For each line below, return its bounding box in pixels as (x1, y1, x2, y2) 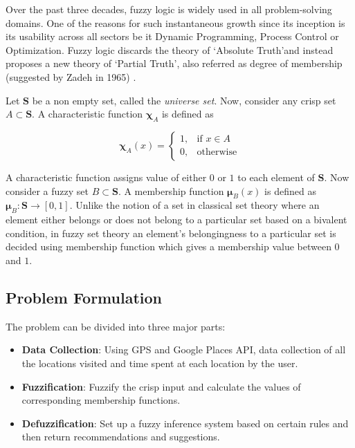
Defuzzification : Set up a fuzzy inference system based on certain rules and (21, 416, 349, 430)
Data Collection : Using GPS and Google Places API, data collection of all (21, 342, 346, 357)
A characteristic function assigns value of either (6, 169, 207, 184)
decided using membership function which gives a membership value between (6, 239, 331, 254)
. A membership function (118, 183, 224, 198)
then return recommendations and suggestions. (21, 429, 220, 444)
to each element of (237, 169, 315, 184)
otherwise (197, 147, 237, 158)
